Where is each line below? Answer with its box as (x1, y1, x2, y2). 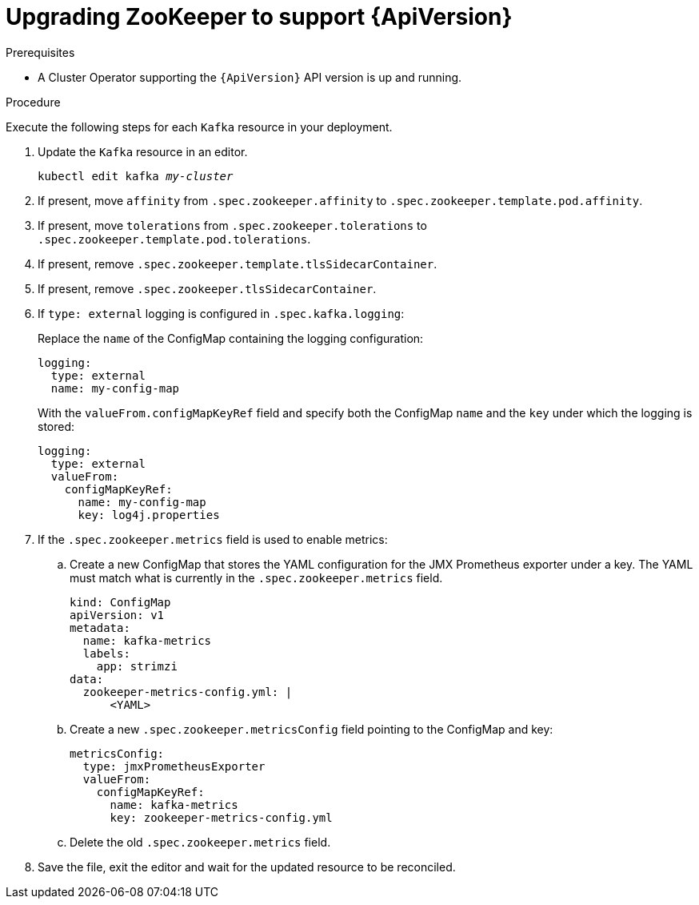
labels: (82, 646, 130, 660)
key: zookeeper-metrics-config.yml (110, 810, 333, 824)
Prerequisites (6, 45, 75, 59)
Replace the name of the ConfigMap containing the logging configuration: (38, 331, 424, 345)
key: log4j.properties (78, 508, 220, 521)
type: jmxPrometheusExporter (82, 759, 266, 773)
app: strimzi (96, 659, 178, 673)
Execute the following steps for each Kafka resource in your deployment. (6, 119, 393, 134)
